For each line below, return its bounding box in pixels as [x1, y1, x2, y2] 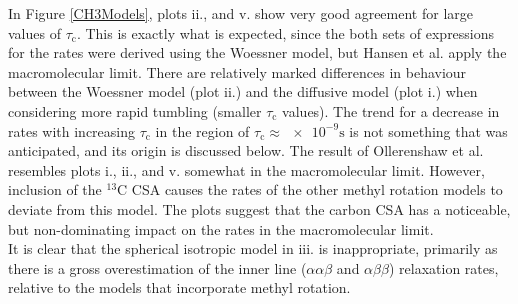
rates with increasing [8, 120, 136, 141]
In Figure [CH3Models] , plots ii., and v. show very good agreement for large [8, 3, 473, 23]
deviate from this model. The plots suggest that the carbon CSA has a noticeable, [8, 198, 511, 219]
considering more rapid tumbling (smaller [8, 100, 262, 121]
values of [8, 22, 61, 43]
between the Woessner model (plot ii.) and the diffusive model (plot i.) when [8, 81, 478, 102]
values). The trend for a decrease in [282, 100, 500, 121]
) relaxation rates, [388, 257, 499, 278]
